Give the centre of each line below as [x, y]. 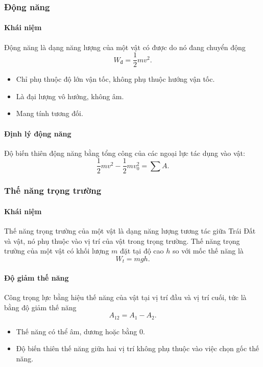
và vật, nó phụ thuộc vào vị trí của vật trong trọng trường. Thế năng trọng [122, 240]
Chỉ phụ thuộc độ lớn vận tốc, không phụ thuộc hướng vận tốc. [115, 79]
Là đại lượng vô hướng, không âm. [70, 96]
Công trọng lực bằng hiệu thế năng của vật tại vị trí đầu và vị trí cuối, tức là [125, 297]
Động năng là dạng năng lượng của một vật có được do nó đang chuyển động [125, 47]
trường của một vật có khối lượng [57, 251]
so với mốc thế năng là [208, 251]
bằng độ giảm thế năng [40, 307]
